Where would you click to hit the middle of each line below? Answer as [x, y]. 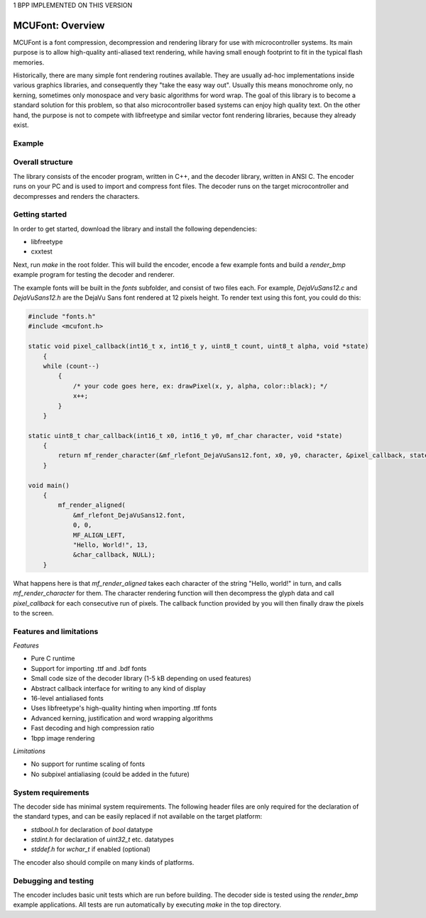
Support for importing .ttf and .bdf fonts [89, 668]
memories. [29, 62]
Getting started [40, 214]
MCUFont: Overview [59, 25]
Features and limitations [56, 631]
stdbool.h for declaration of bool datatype [92, 829]
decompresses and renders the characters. [76, 196]
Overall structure [43, 162]
